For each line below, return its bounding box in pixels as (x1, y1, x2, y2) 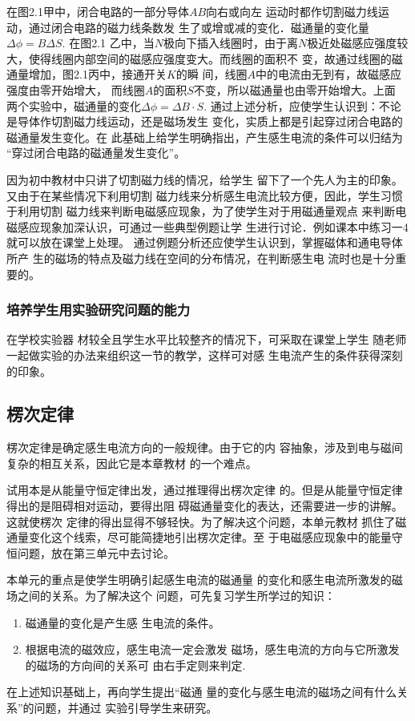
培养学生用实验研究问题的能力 (6, 300, 191, 320)
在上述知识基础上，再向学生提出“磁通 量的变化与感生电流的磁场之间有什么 (6, 683, 397, 700)
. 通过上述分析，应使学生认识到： (203, 97, 379, 114)
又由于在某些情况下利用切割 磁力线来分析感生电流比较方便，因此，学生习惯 (6, 187, 403, 203)
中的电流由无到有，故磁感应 (255, 66, 401, 83)
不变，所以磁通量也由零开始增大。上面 (193, 81, 396, 98)
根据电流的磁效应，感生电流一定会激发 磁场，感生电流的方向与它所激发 (25, 641, 400, 658)
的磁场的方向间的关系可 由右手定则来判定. (25, 656, 246, 673)
